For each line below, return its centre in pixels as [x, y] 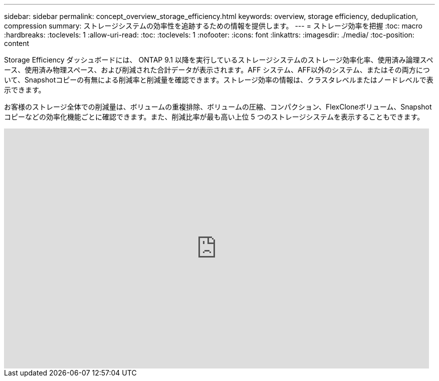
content [17, 43]
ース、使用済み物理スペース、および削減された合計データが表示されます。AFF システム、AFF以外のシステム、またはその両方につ [217, 70]
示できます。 [25, 90]
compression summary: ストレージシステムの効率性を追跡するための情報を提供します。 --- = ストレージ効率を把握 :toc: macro [213, 26]
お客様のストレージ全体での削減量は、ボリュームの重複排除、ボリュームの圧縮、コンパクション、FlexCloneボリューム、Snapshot [218, 107]
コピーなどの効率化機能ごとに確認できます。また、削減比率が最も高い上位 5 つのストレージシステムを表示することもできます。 [214, 117]
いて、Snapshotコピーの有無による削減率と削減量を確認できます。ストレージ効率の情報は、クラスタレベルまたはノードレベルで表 [219, 80]
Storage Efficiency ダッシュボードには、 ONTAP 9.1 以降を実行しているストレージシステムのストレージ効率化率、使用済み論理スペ [219, 60]
